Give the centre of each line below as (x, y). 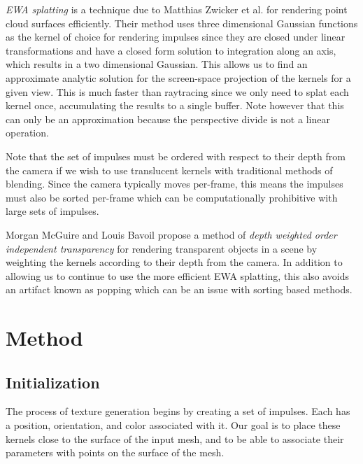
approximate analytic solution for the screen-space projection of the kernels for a (178, 77)
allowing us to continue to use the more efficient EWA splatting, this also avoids (178, 275)
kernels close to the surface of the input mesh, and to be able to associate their (175, 438)
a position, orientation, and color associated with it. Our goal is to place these (173, 425)
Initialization (53, 382)
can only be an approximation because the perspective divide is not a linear (168, 119)
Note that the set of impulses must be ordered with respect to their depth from (176, 156)
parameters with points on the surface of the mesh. (115, 452)
